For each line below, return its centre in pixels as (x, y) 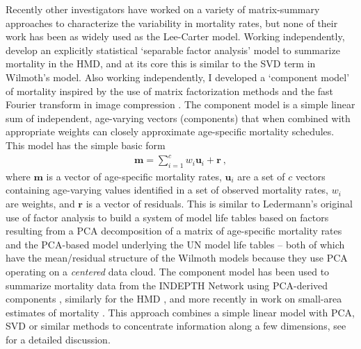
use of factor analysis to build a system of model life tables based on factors (167, 217)
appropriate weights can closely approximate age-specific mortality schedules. (170, 131)
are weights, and (40, 204)
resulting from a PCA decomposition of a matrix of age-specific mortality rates (174, 231)
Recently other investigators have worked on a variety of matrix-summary (163, 9)
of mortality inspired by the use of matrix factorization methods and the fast (170, 91)
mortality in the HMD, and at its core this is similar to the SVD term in (161, 63)
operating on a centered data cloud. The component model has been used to (168, 272)
